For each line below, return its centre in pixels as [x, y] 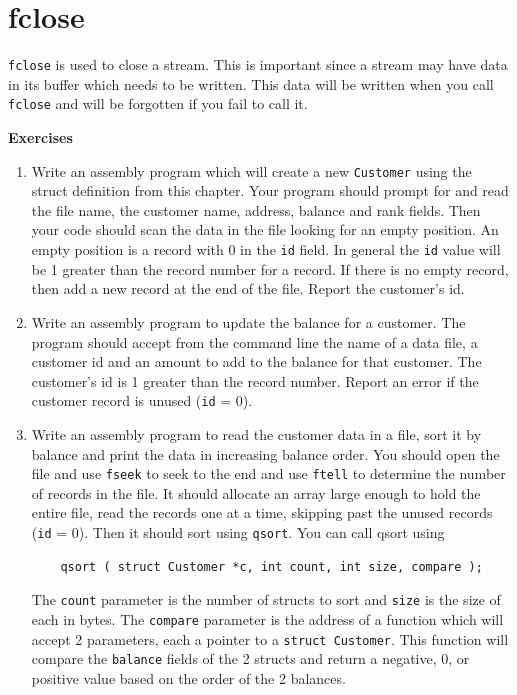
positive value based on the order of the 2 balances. [188, 677]
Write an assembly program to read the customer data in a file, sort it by [256, 433]
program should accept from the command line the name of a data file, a [254, 341]
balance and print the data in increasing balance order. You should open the [265, 453]
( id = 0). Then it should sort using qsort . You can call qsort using [238, 531]
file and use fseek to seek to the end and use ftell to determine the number [268, 473]
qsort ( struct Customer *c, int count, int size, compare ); [271, 566]
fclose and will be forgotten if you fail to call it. [158, 103]
